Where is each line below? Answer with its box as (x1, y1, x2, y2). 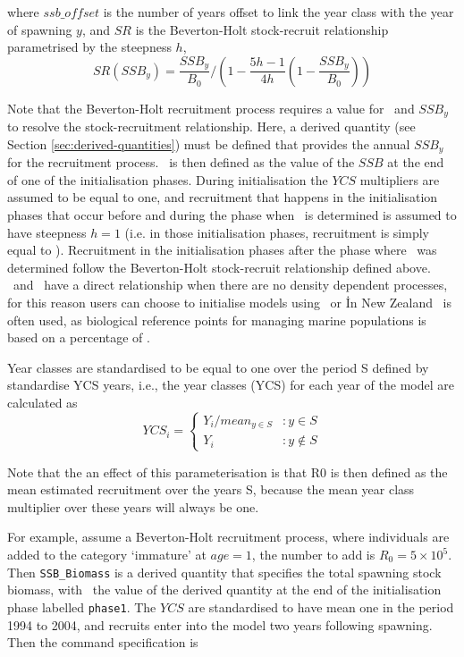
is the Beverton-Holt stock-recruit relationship (135, 20, 389, 38)
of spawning (7, 20, 72, 38)
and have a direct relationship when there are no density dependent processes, (13, 275, 448, 294)
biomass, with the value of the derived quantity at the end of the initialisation (7, 580, 442, 599)
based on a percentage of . (7, 328, 150, 347)
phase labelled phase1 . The (7, 597, 156, 616)
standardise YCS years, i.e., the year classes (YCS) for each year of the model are (7, 375, 454, 394)
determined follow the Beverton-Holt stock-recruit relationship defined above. (7, 257, 431, 276)
